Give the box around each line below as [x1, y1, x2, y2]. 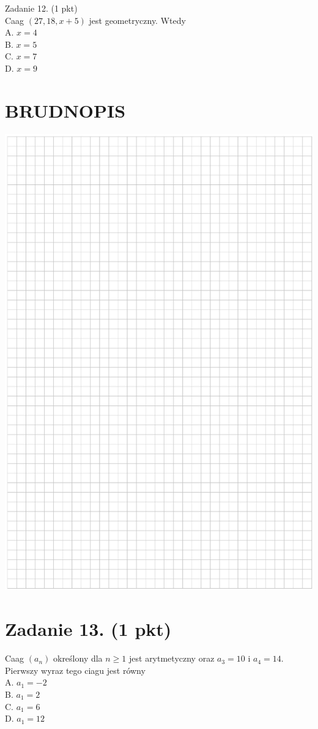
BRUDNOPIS [5, 97, 126, 123]
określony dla [53, 652, 103, 665]
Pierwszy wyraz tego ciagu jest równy [5, 663, 146, 676]
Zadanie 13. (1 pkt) [5, 616, 172, 641]
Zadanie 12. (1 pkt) [5, 2, 78, 14]
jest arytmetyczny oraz [129, 652, 215, 665]
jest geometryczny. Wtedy [89, 13, 186, 26]
